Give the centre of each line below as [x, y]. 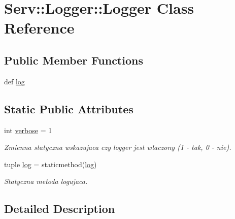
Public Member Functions [74, 60]
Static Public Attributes [69, 108]
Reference [39, 28]
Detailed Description [60, 209]
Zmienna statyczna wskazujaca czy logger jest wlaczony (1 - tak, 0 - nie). [118, 147]
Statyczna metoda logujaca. [46, 181]
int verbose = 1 [28, 130]
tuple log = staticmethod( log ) [51, 164]
